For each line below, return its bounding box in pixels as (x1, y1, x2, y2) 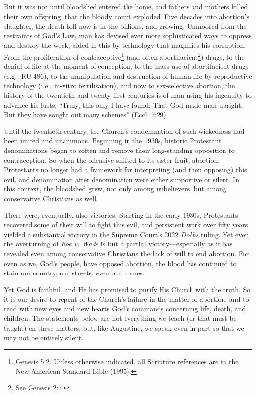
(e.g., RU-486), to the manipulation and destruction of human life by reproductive (4, 70, 252, 81)
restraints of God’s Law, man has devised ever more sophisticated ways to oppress (4, 30, 252, 40)
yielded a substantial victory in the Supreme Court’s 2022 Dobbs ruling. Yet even (4, 229, 249, 239)
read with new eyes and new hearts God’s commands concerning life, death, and (4, 303, 246, 313)
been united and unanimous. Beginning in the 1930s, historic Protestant (4, 135, 222, 146)
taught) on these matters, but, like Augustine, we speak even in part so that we (4, 323, 244, 333)
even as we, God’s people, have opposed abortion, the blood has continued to (4, 258, 237, 268)
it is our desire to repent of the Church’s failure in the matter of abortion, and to (4, 294, 249, 304)
